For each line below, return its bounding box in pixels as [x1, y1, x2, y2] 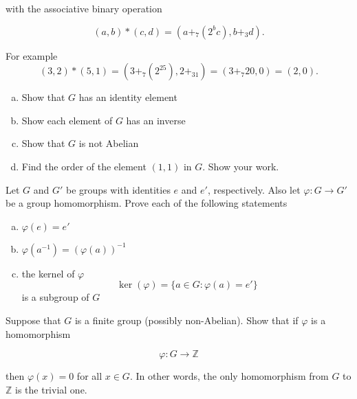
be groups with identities [66, 182, 171, 196]
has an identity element [78, 90, 177, 104]
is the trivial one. [15, 382, 87, 396]
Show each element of [21, 113, 113, 127]
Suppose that [6, 312, 61, 327]
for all [76, 369, 102, 383]
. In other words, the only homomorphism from [129, 369, 329, 383]
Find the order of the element [21, 159, 147, 173]
